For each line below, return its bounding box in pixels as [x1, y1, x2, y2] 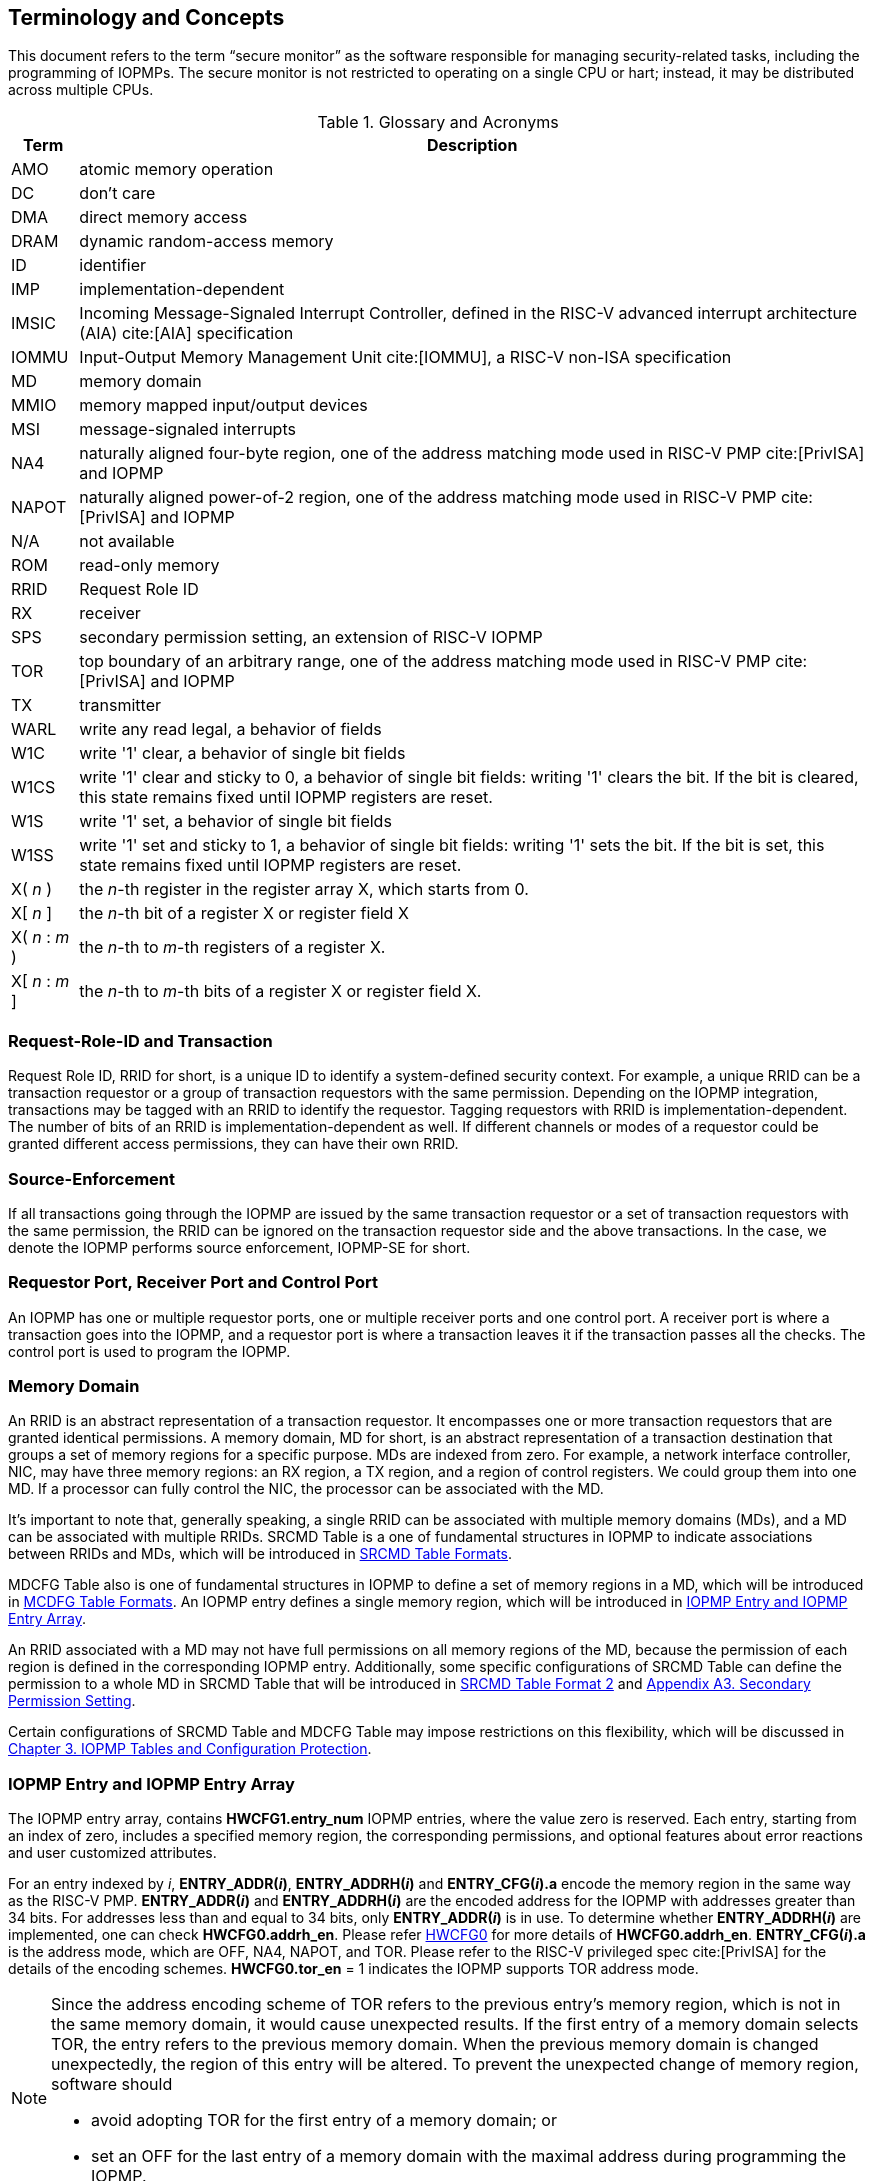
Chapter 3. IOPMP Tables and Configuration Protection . [8, 1740, 372, 1758]
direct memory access [79, 207, 248, 228]
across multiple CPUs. [8, 81, 154, 99]
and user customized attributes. [8, 1844, 217, 1862]
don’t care [79, 183, 156, 204]
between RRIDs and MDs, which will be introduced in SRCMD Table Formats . [8, 1545, 513, 1563]
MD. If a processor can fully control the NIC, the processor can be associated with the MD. [8, 1480, 604, 1498]
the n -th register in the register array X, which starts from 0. [79, 879, 529, 900]
